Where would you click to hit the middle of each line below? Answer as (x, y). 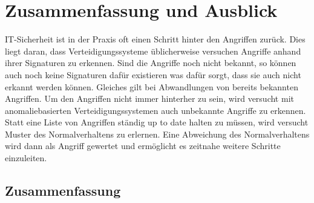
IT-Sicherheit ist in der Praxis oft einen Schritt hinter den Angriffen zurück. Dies (155, 39)
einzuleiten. (26, 158)
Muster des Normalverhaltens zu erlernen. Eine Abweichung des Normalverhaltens (157, 134)
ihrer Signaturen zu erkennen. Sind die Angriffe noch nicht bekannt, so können (151, 63)
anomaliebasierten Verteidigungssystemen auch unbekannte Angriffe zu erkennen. (155, 110)
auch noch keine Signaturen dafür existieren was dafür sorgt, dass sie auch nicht (153, 74)
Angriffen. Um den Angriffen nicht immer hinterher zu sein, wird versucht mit (149, 98)
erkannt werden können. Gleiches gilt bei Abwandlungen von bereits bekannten (152, 86)
